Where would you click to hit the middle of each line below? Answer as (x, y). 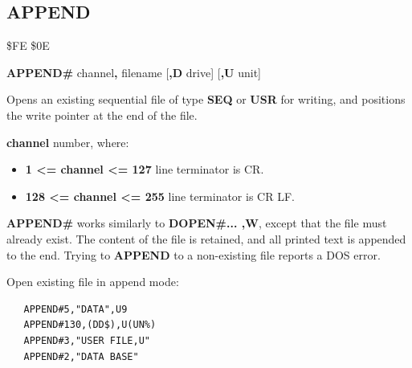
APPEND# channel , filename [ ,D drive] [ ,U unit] (134, 72)
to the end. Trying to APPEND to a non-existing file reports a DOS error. (194, 254)
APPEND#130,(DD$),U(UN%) (90, 325)
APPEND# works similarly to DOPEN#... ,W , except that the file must (197, 223)
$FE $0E (28, 45)
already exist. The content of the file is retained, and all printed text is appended (206, 238)
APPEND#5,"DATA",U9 (75, 309)
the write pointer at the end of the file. (102, 114)
